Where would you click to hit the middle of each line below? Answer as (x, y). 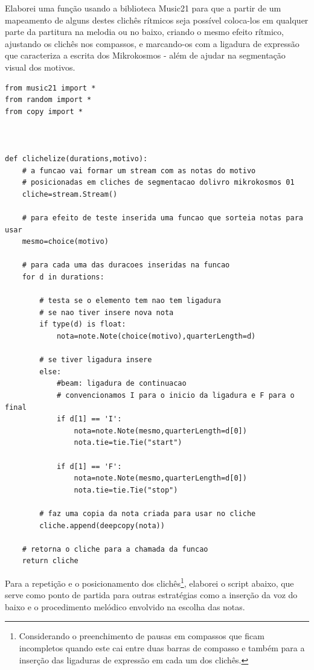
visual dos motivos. (40, 67)
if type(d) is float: (83, 324)
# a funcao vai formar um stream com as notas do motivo (139, 171)
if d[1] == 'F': (89, 466)
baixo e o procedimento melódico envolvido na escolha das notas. (125, 606)
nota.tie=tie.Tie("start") (128, 443)
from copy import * (44, 111)
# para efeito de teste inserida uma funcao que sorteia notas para (162, 218)
